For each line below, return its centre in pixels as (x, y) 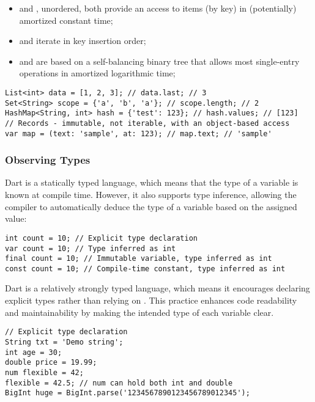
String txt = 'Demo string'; (64, 342)
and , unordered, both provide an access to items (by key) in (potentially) (158, 8)
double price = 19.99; (51, 363)
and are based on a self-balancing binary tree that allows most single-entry (159, 61)
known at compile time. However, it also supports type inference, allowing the (151, 195)
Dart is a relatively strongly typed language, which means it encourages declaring (157, 288)
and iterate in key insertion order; (83, 41)
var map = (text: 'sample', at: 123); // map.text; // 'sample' (139, 133)
